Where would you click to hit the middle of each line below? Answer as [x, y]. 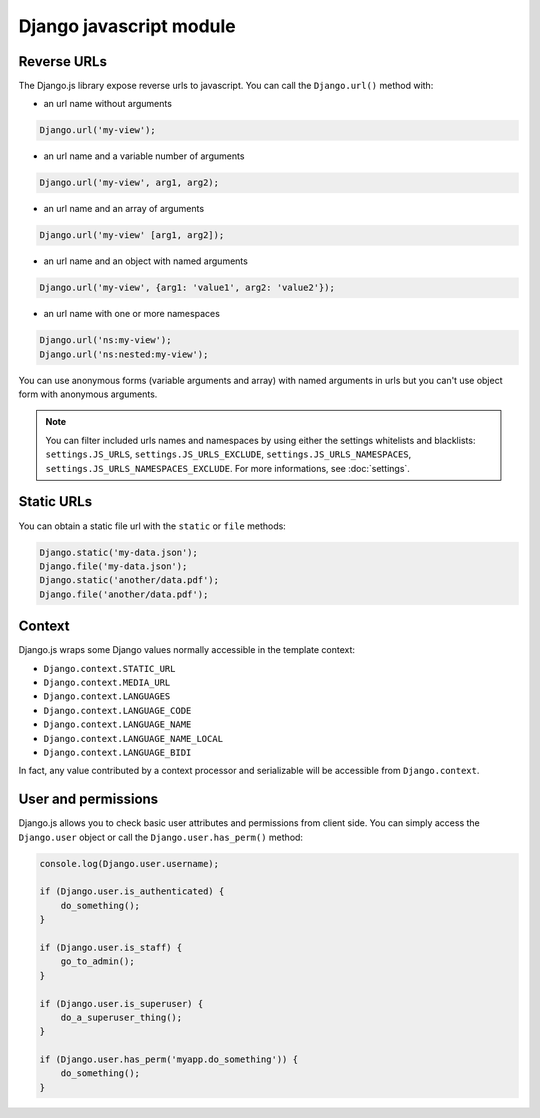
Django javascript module [127, 26]
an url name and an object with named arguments [146, 261]
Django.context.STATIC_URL [109, 668]
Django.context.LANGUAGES [107, 696]
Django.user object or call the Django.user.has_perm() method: [161, 837]
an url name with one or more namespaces [131, 314]
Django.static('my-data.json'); [119, 552]
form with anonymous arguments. [88, 394]
